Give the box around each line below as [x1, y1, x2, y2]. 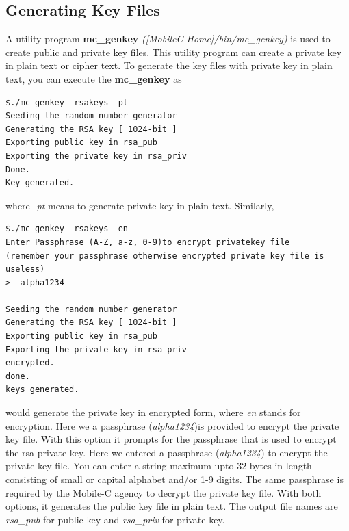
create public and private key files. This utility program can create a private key [5, 44, 342, 59]
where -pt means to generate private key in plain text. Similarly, [5, 198, 274, 212]
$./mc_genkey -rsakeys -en [5, 224, 128, 234]
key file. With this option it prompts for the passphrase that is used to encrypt [5, 432, 337, 446]
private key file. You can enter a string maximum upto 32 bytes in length [5, 458, 312, 473]
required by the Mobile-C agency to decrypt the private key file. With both [5, 485, 322, 500]
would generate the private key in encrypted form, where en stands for [5, 405, 301, 419]
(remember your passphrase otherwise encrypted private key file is [5, 250, 324, 261]
